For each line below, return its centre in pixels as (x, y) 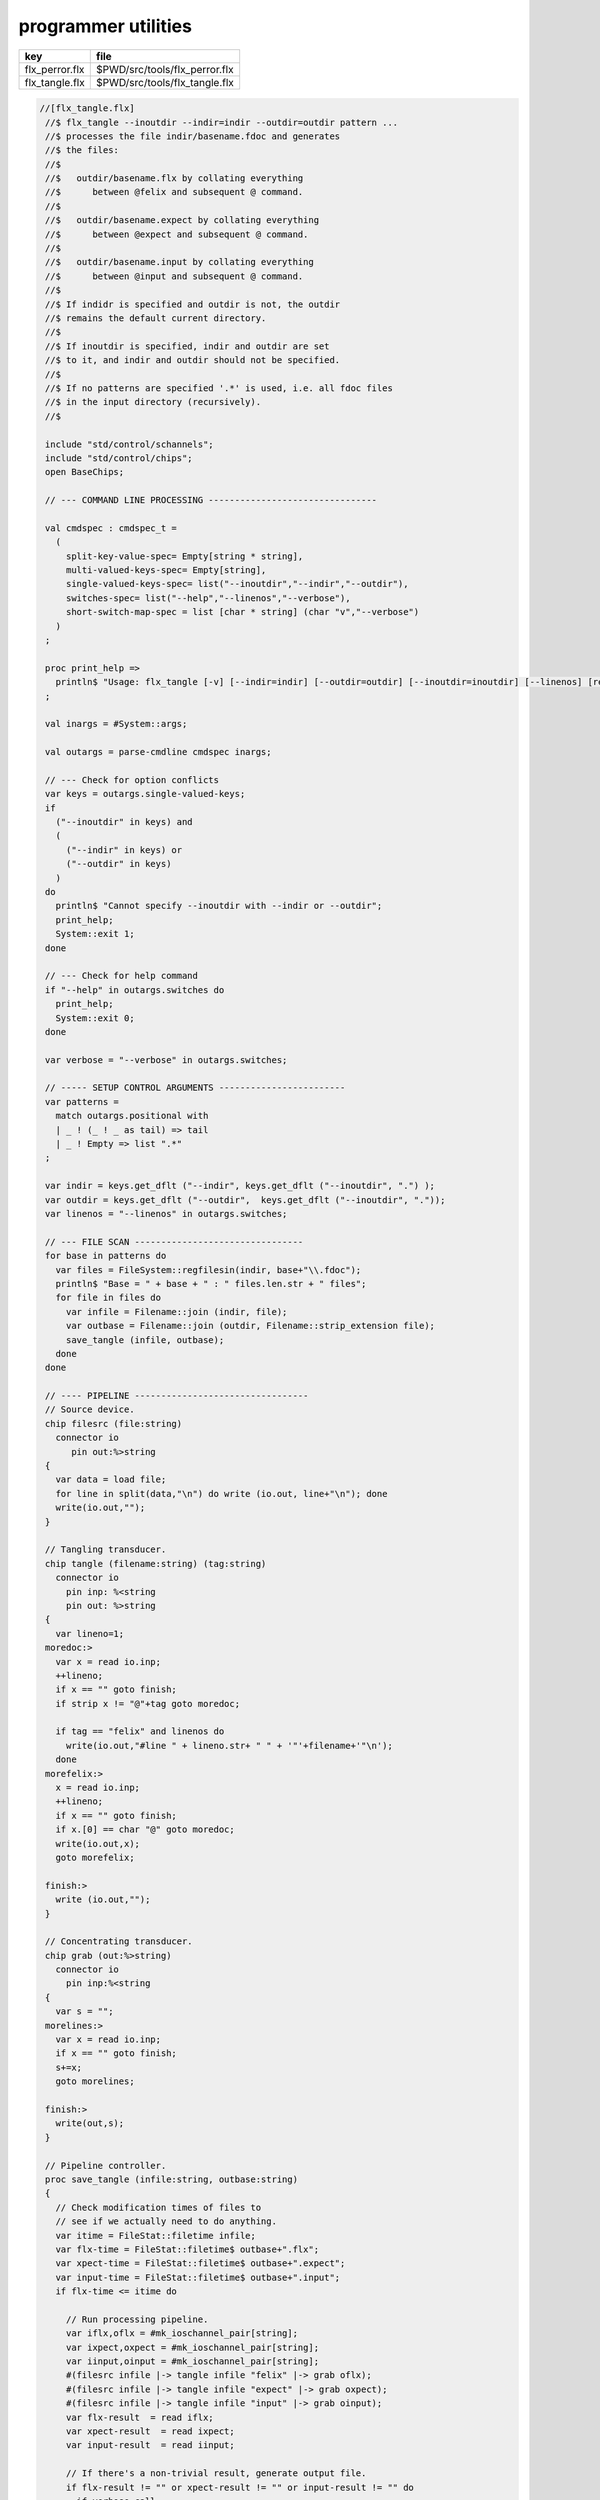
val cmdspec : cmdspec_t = (111, 528)
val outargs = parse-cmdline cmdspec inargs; (158, 752)
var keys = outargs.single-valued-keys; (145, 794)
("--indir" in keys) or (124, 849)
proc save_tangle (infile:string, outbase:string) (172, 2179)
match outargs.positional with (132, 1116)
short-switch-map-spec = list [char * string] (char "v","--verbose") (242, 612)
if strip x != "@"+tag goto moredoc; (147, 1703)
